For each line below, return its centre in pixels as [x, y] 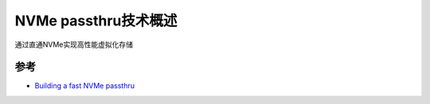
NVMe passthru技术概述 [96, 21]
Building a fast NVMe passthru [85, 86]
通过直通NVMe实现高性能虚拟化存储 [74, 44]
